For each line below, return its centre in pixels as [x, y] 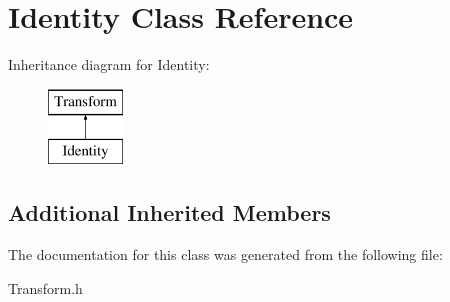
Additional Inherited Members [169, 212]
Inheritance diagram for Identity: [109, 64]
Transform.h [45, 287]
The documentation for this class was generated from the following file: [225, 254]
